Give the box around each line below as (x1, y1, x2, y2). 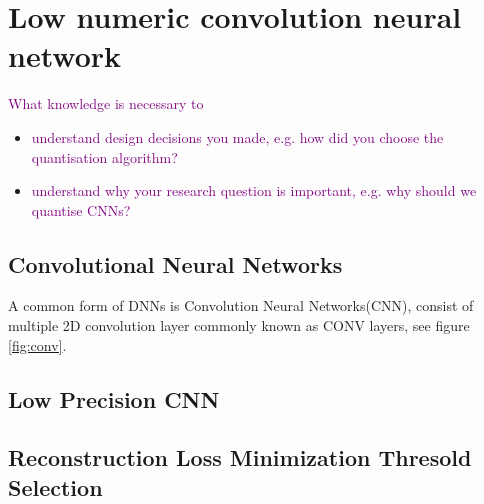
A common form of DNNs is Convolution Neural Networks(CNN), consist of (8, 295, 474, 316)
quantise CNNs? (31, 199, 131, 220)
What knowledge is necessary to (8, 93, 204, 114)
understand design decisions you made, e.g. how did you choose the (31, 126, 444, 147)
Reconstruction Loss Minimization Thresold (8, 442, 472, 473)
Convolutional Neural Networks (8, 248, 343, 279)
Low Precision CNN (8, 383, 220, 414)
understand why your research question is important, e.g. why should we (31, 180, 477, 201)
